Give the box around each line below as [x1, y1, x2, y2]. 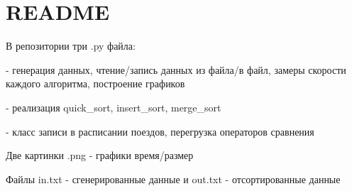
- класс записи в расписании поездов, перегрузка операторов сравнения [6, 124, 314, 138]
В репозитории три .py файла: [6, 38, 136, 53]
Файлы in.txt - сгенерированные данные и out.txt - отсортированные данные [6, 171, 341, 186]
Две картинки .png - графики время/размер [6, 148, 194, 163]
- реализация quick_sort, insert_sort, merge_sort [6, 99, 221, 114]
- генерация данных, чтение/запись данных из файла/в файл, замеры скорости [6, 62, 346, 77]
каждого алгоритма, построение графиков [6, 76, 185, 91]
